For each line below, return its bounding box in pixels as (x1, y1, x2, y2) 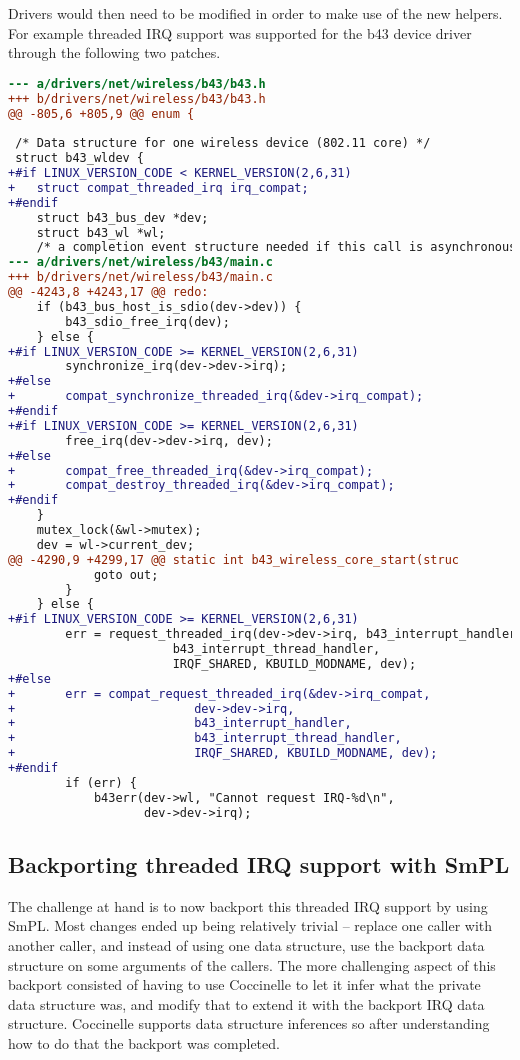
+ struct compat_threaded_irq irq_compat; (8, 180, 309, 195)
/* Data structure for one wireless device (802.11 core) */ (15, 136, 431, 151)
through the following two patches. (8, 42, 221, 63)
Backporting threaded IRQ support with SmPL (8, 848, 510, 879)
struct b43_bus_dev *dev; (36, 210, 209, 225)
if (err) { (65, 775, 137, 790)
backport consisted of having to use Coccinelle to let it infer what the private (8, 974, 481, 995)
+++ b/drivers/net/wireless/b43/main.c (8, 270, 273, 285)
